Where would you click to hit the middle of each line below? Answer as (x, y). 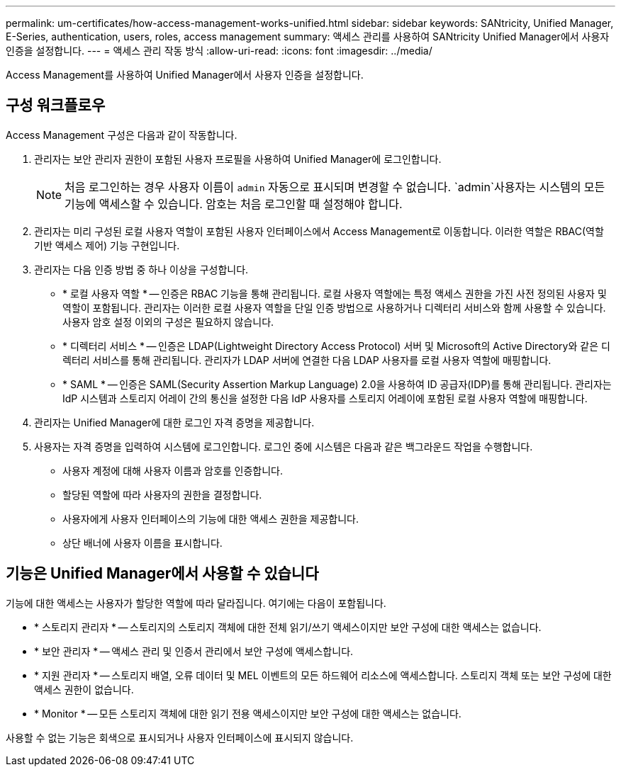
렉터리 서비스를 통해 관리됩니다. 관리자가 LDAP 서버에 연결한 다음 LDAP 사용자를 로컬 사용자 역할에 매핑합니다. (307, 360)
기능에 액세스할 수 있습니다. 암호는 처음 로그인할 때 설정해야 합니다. (234, 204)
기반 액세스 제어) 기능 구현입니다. (107, 245)
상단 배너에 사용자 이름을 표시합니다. (142, 543)
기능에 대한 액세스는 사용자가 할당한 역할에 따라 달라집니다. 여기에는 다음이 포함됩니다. (196, 603)
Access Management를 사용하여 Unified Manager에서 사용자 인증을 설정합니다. (185, 75)
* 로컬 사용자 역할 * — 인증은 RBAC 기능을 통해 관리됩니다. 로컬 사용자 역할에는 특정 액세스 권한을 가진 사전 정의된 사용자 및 (335, 293)
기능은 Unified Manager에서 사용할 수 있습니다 (162, 574)
